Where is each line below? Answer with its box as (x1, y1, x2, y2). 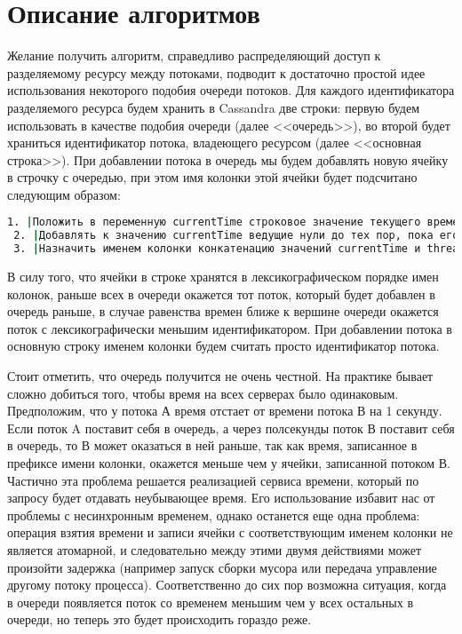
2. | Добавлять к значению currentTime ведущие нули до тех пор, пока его (13, 229, 459, 242)
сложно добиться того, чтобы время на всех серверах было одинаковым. (7, 384, 399, 402)
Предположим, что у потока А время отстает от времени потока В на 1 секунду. (7, 401, 442, 420)
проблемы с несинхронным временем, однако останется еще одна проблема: (7, 505, 420, 524)
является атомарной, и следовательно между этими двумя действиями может (7, 541, 422, 559)
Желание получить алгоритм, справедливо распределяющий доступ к (7, 46, 381, 65)
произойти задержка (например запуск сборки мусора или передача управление (7, 558, 437, 576)
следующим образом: (7, 185, 121, 203)
